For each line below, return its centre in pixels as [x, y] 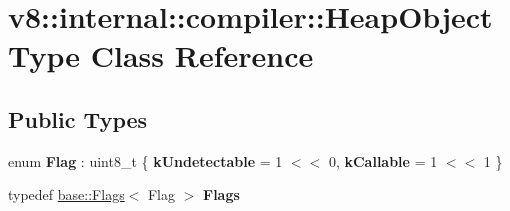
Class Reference [202, 55]
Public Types [78, 118]
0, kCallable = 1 [383, 160]
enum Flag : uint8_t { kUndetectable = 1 [145, 160]
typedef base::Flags [66, 194]
